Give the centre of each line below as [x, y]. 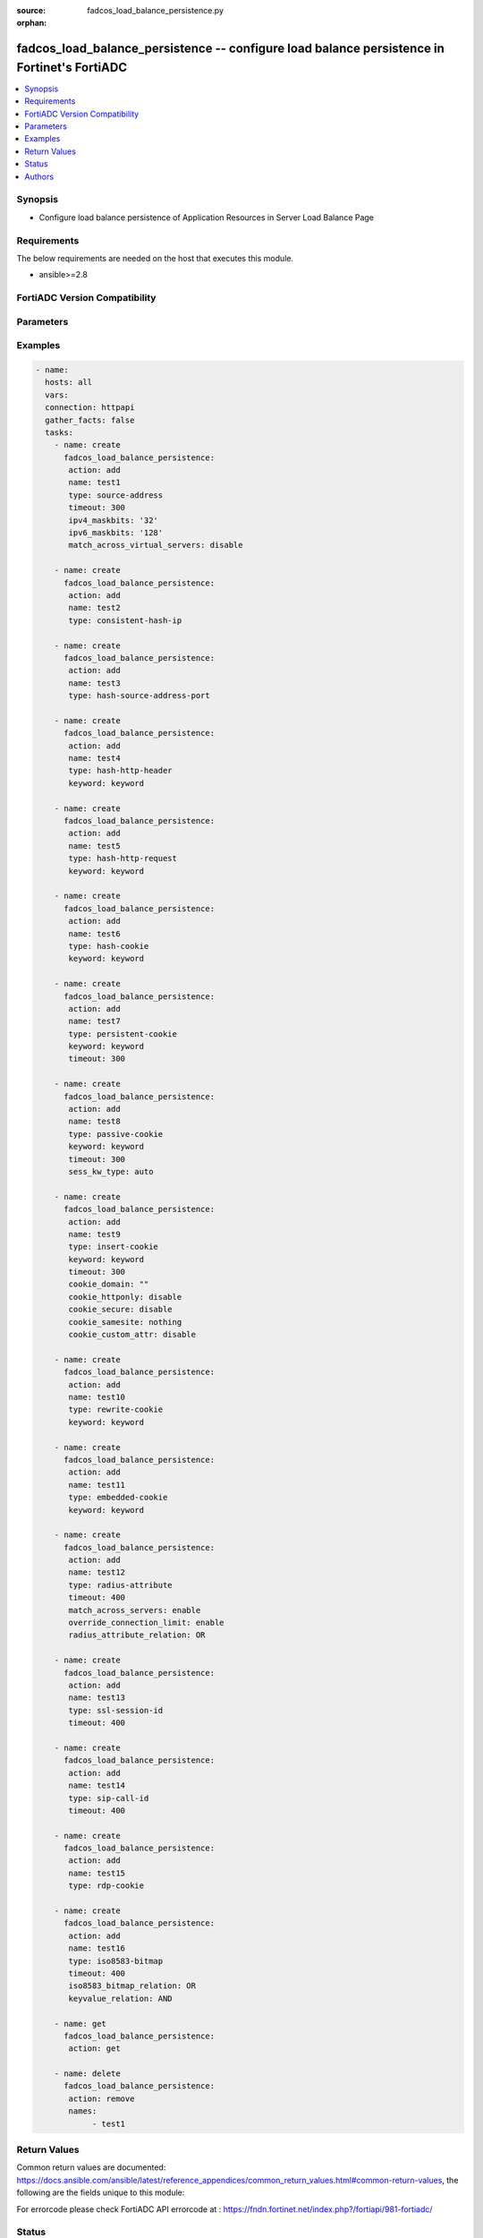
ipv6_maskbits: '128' [116, 533]
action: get [94, 2049]
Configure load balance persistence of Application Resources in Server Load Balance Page [207, 217]
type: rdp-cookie [106, 1886]
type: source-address [116, 495]
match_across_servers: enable [135, 1610]
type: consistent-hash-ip [125, 620]
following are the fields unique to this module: [101, 2192]
